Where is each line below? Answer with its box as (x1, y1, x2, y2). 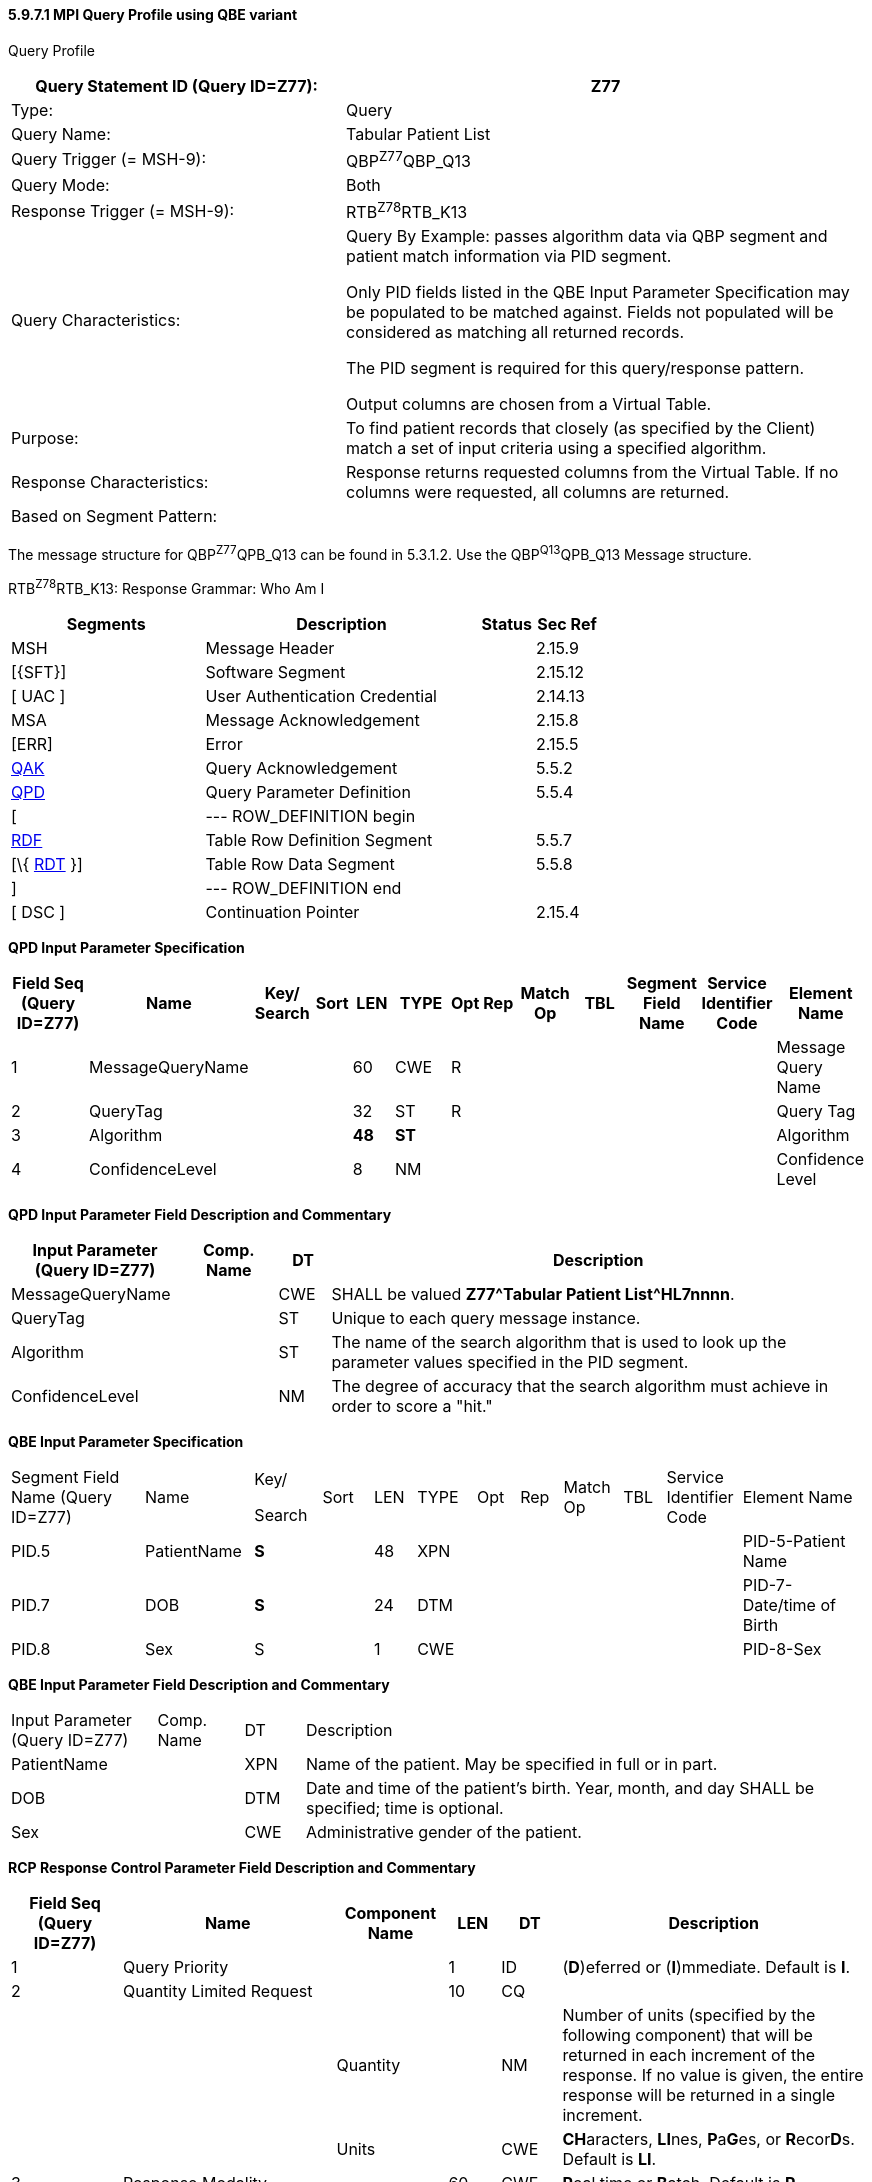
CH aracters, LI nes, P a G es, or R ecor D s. (562, 2128, 855, 2149)
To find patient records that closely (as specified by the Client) (346, 418, 816, 439)
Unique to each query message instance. (331, 1307, 641, 1328)
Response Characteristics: (11, 472, 209, 493)
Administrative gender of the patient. (306, 1821, 582, 1842)
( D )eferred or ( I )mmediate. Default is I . (562, 1956, 851, 1977)
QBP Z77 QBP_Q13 (346, 147, 471, 171)
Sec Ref (537, 613, 597, 634)
